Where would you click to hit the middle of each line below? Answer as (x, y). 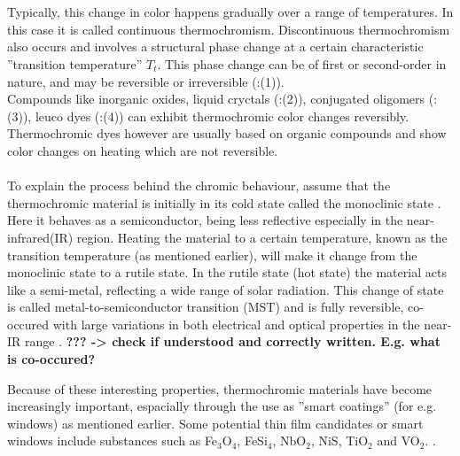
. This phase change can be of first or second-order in (302, 63)
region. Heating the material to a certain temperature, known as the (262, 237)
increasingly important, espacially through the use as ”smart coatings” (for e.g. (222, 406)
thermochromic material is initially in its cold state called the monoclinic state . (224, 202)
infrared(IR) (40, 237)
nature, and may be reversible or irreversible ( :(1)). (146, 81)
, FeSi (252, 441)
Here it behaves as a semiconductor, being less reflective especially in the (205, 220)
